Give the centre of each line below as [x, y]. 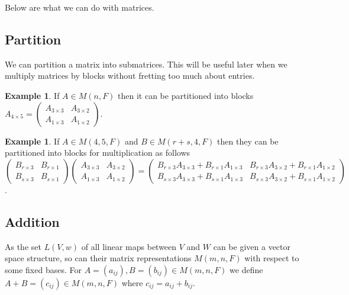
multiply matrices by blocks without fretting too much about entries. [130, 76]
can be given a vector [252, 246]
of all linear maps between [129, 246]
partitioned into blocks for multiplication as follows [98, 153]
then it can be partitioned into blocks [186, 95]
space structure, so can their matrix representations [98, 258]
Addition [32, 221]
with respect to [272, 258]
